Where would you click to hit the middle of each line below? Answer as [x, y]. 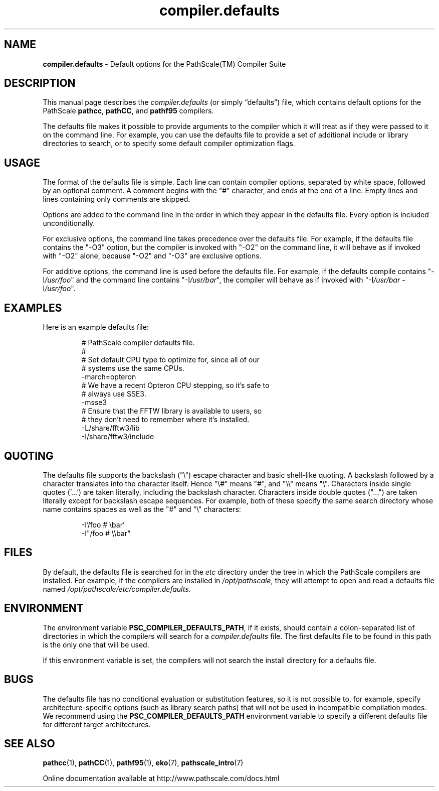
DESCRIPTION [40, 83]
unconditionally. [69, 223]
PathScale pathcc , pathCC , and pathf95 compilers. [128, 111]
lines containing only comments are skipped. [117, 199]
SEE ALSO [30, 743]
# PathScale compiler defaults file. [138, 343]
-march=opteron [109, 377]
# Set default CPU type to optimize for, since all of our [170, 360]
